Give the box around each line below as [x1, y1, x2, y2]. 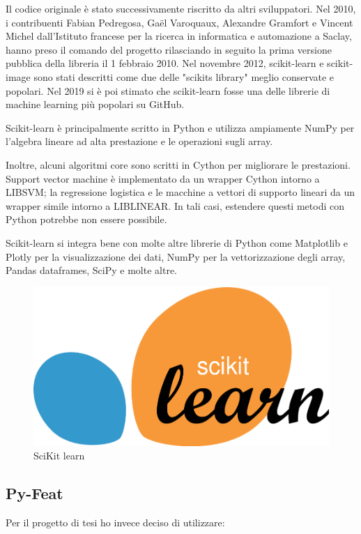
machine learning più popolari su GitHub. [6, 97, 185, 112]
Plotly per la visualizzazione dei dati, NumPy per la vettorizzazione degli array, [6, 249, 346, 264]
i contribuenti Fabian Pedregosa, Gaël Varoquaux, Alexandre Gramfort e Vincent [6, 15, 353, 29]
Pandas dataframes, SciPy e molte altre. [6, 263, 178, 277]
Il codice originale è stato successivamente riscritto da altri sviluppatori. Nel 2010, [6, 1, 356, 15]
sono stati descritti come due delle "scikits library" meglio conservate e [33, 69, 335, 84]
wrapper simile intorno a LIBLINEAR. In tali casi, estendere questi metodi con [6, 198, 344, 213]
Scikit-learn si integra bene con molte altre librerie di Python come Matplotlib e [6, 235, 348, 250]
